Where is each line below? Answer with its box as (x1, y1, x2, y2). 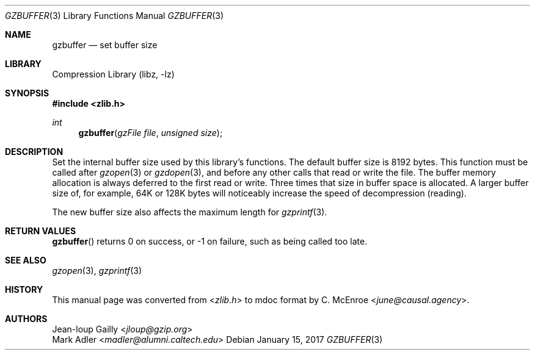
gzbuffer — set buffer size (52, 40, 158, 50)
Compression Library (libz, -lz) (52, 69, 175, 79)
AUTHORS (5, 314, 48, 324)
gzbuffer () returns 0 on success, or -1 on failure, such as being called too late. (52, 236, 368, 246)
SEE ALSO (5, 255, 46, 265)
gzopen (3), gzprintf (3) (52, 265, 142, 276)
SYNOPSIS (5, 88, 49, 98)
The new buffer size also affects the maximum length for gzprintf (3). (52, 207, 327, 217)
